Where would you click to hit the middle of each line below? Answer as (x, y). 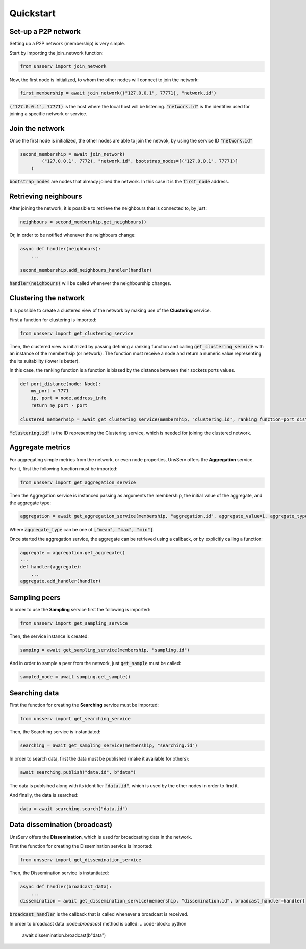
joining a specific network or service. (48, 114)
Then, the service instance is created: (49, 636)
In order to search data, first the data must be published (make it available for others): (99, 759)
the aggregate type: (30, 503)
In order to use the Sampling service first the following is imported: (80, 609)
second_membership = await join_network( (73, 154)
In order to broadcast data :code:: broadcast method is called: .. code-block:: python (98, 923)
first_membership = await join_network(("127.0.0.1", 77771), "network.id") (118, 93)
